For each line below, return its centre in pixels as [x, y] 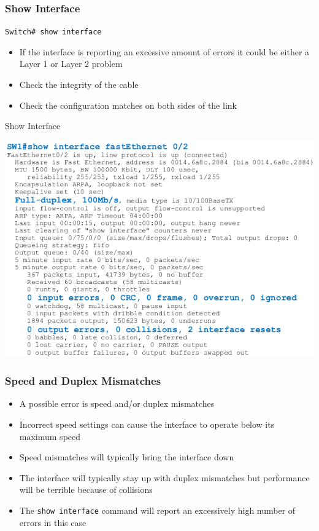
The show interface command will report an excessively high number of [157, 510]
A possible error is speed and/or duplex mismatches [117, 403]
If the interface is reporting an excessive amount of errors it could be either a [164, 51]
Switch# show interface [53, 32]
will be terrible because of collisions [86, 490]
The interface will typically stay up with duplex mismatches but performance [164, 477]
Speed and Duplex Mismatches [83, 381]
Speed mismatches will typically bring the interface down [127, 457]
